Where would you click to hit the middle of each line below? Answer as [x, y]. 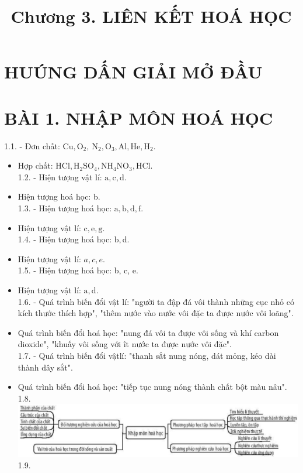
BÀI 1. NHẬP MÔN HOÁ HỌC [139, 117]
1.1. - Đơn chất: [32, 145]
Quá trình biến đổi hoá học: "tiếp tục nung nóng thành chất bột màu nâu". [152, 387]
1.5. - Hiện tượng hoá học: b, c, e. [78, 270]
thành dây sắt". [45, 367]
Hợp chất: [35, 165]
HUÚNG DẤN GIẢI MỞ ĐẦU [133, 72]
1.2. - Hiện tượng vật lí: [60, 176]
